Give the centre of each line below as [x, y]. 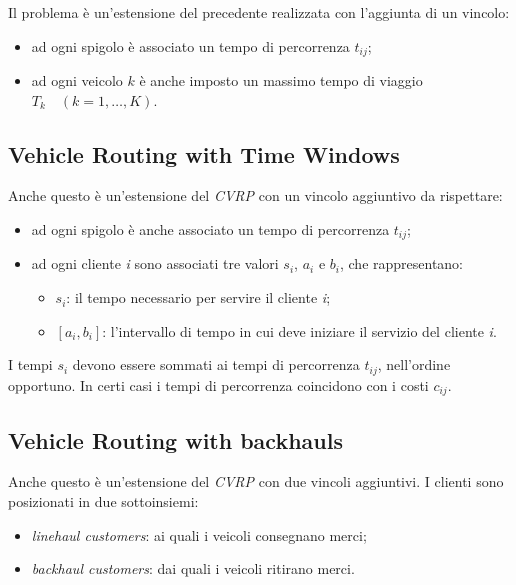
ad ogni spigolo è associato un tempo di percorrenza [190, 45]
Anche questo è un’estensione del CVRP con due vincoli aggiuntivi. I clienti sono [256, 481]
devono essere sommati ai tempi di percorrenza [216, 364]
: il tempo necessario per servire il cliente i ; [198, 297]
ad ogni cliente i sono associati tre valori [155, 263]
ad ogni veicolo [77, 80]
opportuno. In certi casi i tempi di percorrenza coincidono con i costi [218, 384]
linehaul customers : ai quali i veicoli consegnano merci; [199, 534]
